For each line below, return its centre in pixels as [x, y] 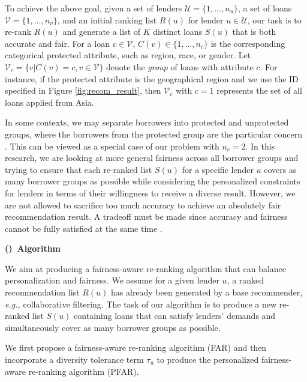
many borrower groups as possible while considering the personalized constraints [153, 181]
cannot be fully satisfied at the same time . [84, 228]
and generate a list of [102, 32]
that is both [254, 32]
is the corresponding [248, 43]
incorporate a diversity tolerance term [74, 359]
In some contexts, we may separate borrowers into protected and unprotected [147, 122]
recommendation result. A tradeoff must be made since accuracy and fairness [146, 217]
